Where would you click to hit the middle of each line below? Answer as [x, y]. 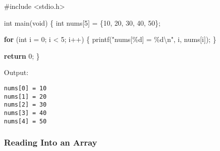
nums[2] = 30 [25, 105]
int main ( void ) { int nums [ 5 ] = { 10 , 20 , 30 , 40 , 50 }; [82, 22]
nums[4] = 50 [25, 121]
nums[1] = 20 [25, 96]
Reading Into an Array [51, 142]
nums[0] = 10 [25, 88]
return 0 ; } [22, 56]
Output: [16, 72]
